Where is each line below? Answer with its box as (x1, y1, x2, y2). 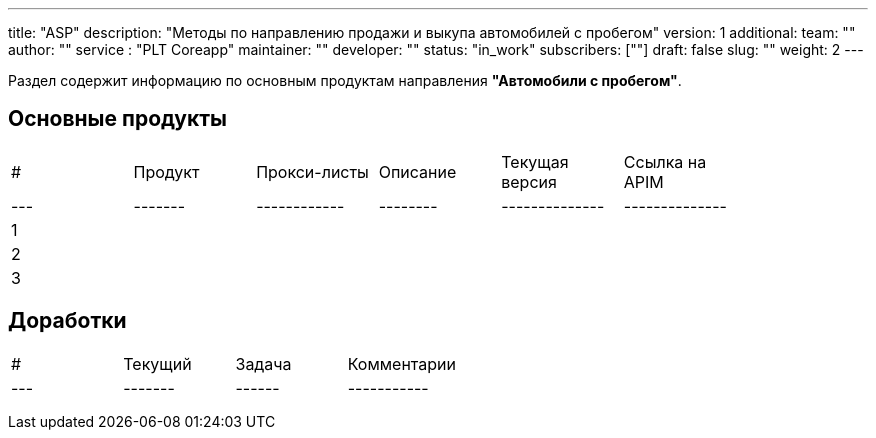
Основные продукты (8, 106, 227, 132)
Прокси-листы (256, 161, 369, 182)
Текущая (501, 151, 569, 172)
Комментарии (347, 353, 456, 374)
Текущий (123, 353, 192, 374)
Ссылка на (623, 151, 707, 172)
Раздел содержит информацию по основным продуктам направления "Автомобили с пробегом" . (8, 72, 682, 89)
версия (501, 171, 557, 192)
